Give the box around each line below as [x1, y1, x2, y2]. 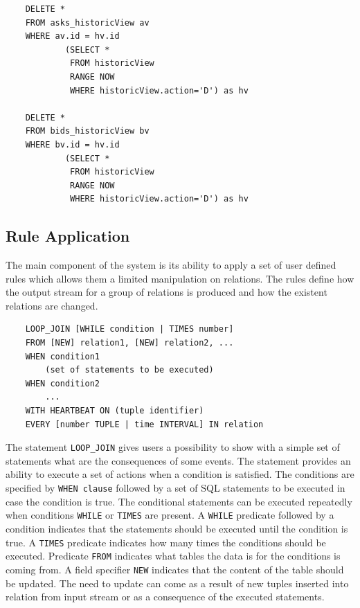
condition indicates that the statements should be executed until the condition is [6, 521, 348, 535]
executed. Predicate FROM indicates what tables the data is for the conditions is [6, 548, 341, 563]
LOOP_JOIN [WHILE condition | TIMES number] [25, 324, 234, 334]
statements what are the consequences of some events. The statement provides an [6, 453, 351, 467]
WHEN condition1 [25, 351, 100, 361]
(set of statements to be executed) [45, 365, 214, 375]
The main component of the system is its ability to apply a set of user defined [6, 258, 336, 272]
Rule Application [6, 225, 130, 247]
